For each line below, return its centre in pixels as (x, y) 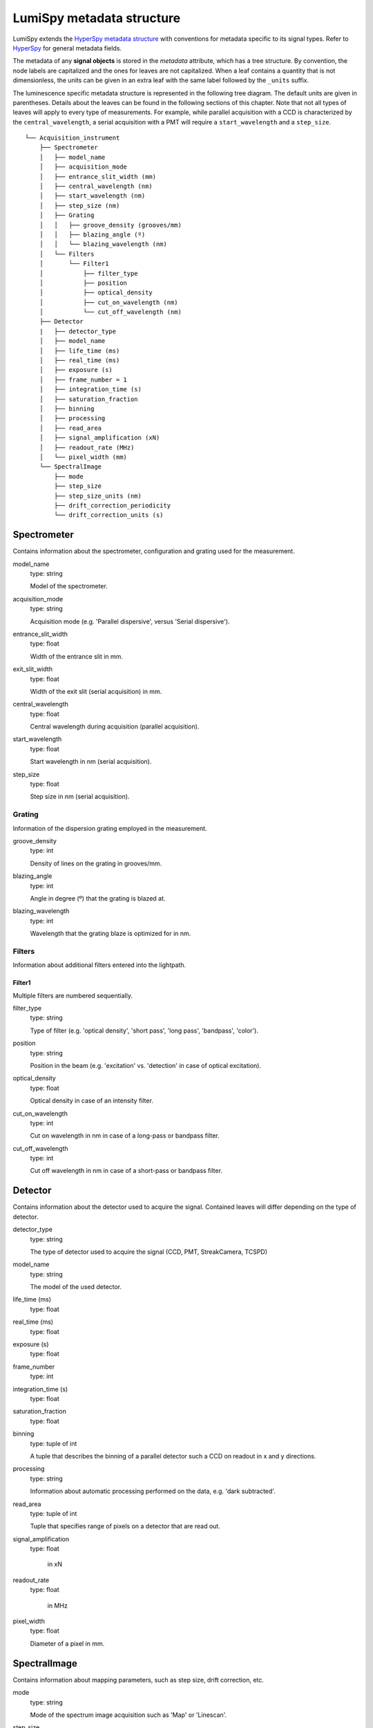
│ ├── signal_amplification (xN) (99, 438)
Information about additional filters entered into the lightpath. (99, 965)
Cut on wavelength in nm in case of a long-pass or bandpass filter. (125, 1136)
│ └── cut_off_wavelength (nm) (111, 312)
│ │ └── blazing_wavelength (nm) (103, 244)
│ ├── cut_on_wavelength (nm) (109, 302)
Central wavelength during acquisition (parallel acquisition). (115, 726)
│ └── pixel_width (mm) (83, 457)
